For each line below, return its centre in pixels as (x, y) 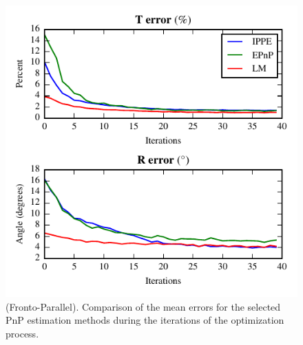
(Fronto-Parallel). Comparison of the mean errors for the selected (143, 306)
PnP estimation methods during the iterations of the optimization (145, 320)
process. (22, 333)
